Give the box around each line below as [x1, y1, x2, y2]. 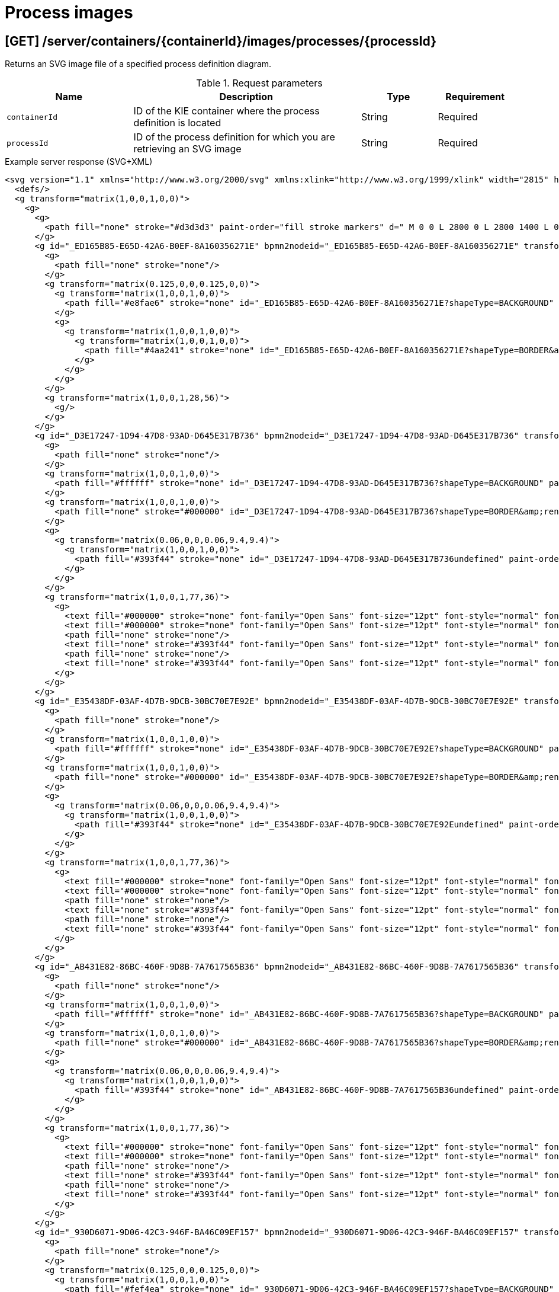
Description [219, 91, 273, 103]
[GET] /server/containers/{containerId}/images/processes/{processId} [5, 33, 436, 49]
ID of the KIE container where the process [133, 105, 320, 117]
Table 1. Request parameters [196, 77, 323, 89]
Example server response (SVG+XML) [5, 156, 153, 167]
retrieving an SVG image [133, 143, 242, 155]
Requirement [445, 91, 505, 103]
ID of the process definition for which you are [133, 131, 335, 143]
